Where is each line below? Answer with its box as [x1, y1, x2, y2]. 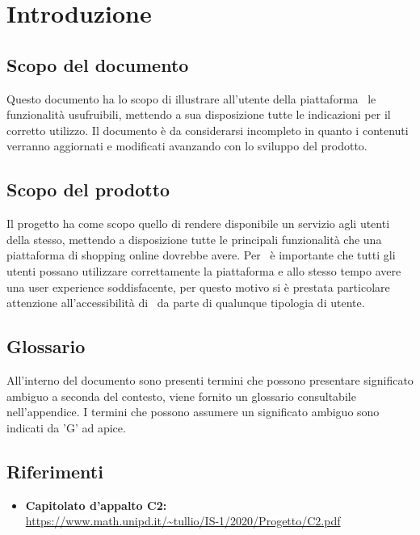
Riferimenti [6, 458, 103, 483]
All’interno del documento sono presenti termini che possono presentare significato [6, 371, 414, 388]
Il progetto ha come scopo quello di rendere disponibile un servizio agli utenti [6, 215, 390, 232]
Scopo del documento [6, 52, 189, 77]
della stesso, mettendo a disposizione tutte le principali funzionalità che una [6, 230, 382, 247]
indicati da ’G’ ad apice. [6, 419, 126, 436]
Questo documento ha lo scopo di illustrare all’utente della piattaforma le [6, 90, 376, 107]
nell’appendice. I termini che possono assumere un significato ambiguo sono [6, 403, 380, 420]
